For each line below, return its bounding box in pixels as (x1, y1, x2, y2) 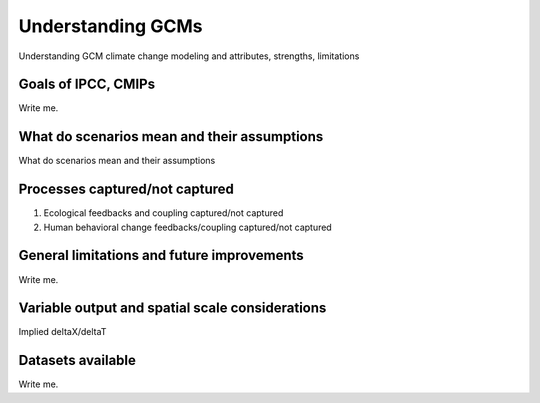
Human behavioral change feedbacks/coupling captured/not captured (43, 221, 332, 233)
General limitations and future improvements (18, 247, 304, 264)
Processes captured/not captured (18, 181, 235, 198)
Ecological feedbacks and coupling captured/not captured (43, 207, 284, 219)
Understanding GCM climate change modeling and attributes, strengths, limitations (18, 50, 360, 62)
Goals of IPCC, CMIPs (18, 76, 155, 93)
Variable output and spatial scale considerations (18, 300, 327, 317)
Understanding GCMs (18, 15, 203, 37)
